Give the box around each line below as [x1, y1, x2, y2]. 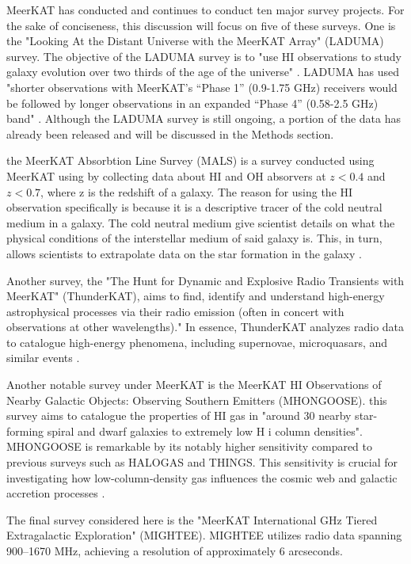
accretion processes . [6, 485, 105, 501]
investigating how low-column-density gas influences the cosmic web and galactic [6, 469, 398, 486]
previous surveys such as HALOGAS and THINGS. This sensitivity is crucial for [6, 454, 398, 471]
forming [6, 422, 44, 439]
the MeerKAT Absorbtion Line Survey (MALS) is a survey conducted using [6, 152, 375, 169]
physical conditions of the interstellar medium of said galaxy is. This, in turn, [6, 230, 382, 246]
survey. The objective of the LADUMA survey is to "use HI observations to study [6, 48, 401, 64]
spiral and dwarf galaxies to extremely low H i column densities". [47, 422, 363, 439]
